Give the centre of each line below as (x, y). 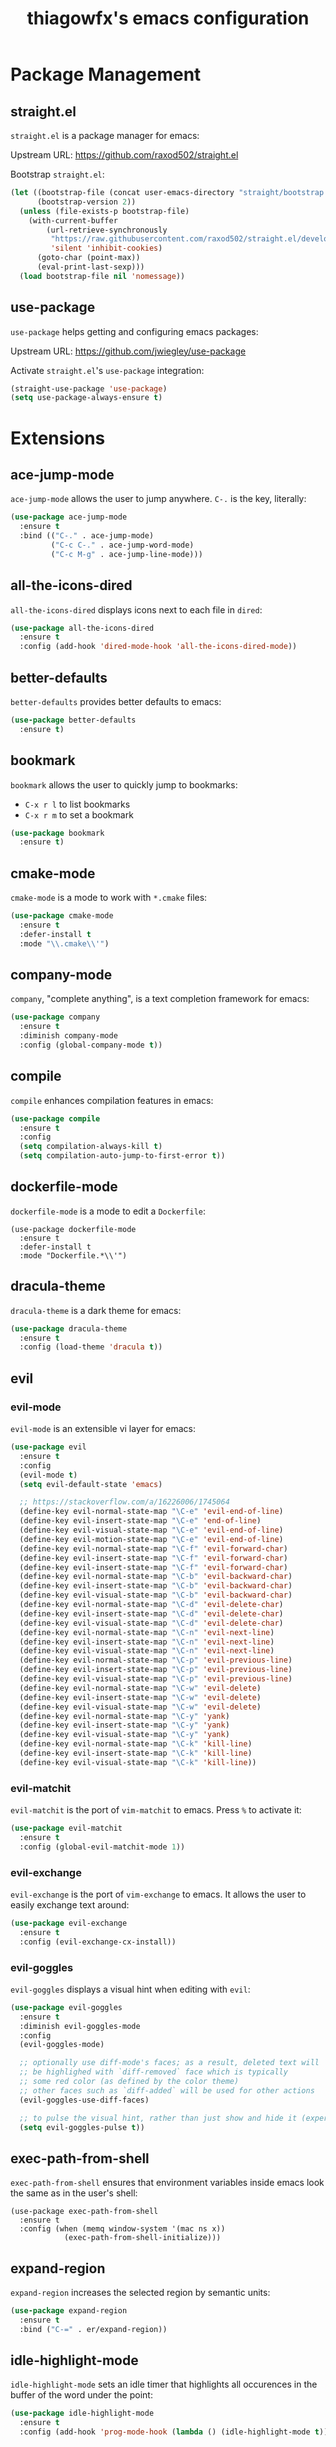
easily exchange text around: (70, 1904)
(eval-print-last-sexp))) (90, 267)
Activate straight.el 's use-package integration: (107, 370)
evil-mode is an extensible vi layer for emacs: (103, 1428)
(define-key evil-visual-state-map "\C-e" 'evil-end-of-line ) (151, 1530)
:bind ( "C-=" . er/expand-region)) (93, 2329)
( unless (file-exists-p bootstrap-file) (104, 211)
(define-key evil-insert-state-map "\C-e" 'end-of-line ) (140, 1521)
